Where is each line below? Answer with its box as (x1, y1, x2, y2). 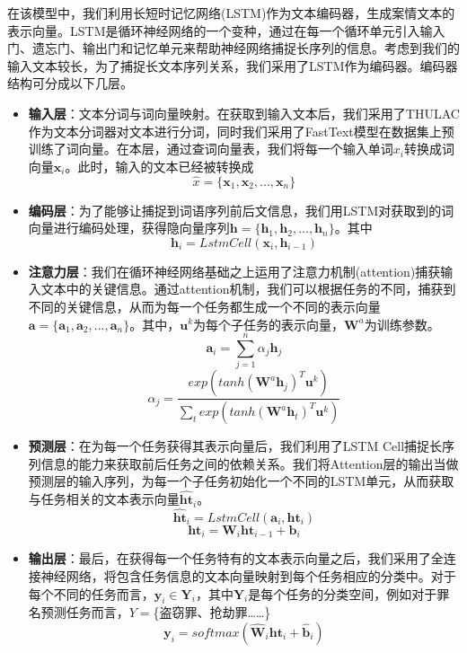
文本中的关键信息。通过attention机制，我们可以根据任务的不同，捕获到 (40, 279, 456, 298)
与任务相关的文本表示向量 (28, 490, 180, 508)
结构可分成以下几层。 (7, 74, 133, 93)
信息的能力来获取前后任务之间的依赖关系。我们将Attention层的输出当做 (40, 454, 459, 472)
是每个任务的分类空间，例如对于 (248, 584, 437, 603)
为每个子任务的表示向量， (193, 314, 345, 333)
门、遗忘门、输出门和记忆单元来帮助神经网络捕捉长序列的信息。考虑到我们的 (7, 39, 460, 57)
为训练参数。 (364, 314, 440, 333)
